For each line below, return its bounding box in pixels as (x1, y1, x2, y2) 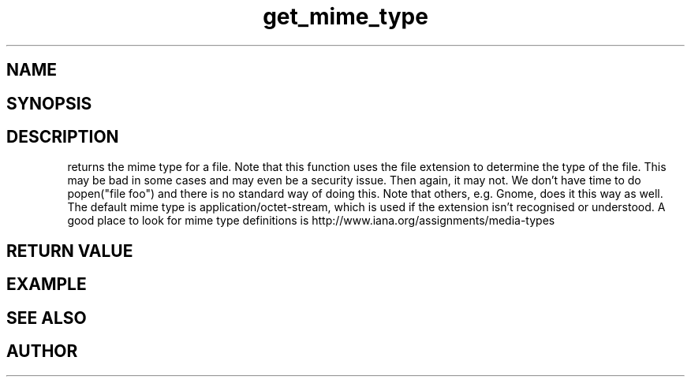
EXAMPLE (6, 274, 87, 295)
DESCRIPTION (6, 127, 119, 147)
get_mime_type (263, 3, 428, 30)
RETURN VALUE (6, 240, 133, 261)
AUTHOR (6, 341, 78, 362)
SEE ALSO (6, 307, 87, 328)
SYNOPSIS (6, 93, 92, 113)
